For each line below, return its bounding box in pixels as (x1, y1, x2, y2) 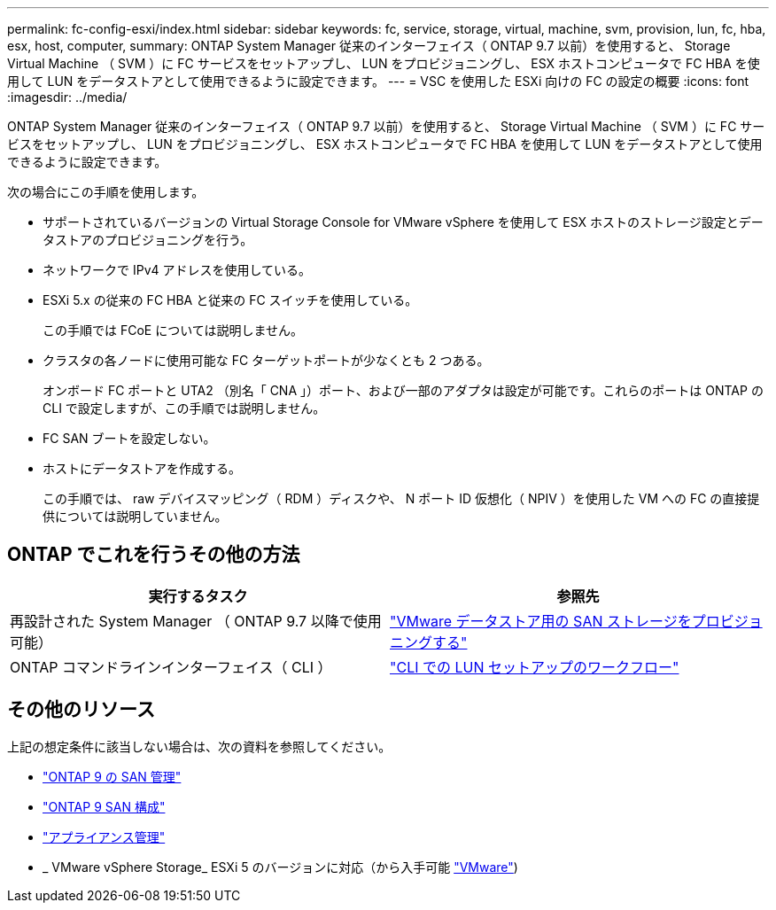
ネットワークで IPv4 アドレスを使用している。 (43, 262, 312, 277)
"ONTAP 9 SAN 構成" (43, 798, 166, 814)
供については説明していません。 (43, 509, 228, 524)
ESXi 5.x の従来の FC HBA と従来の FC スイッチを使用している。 (43, 292, 418, 307)
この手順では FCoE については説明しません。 (43, 323, 304, 338)
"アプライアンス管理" (43, 828, 166, 844)
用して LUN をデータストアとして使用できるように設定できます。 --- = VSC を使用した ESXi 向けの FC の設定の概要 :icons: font (7, 74, 749, 89)
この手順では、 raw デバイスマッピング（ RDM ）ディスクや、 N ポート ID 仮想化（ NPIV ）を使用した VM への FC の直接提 (43, 491, 760, 506)
